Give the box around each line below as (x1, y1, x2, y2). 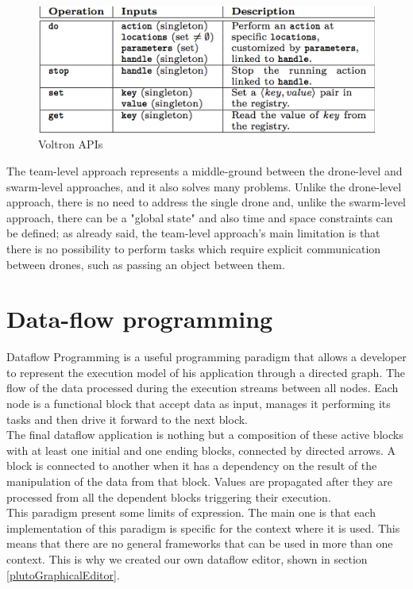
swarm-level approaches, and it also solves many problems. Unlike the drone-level (6, 178, 402, 194)
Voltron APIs (38, 136, 103, 152)
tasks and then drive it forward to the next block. (6, 410, 249, 427)
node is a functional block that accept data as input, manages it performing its (6, 395, 391, 411)
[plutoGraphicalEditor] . (6, 566, 120, 583)
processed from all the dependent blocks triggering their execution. (6, 488, 331, 505)
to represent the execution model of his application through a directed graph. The (6, 364, 406, 380)
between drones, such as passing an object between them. (6, 256, 285, 272)
